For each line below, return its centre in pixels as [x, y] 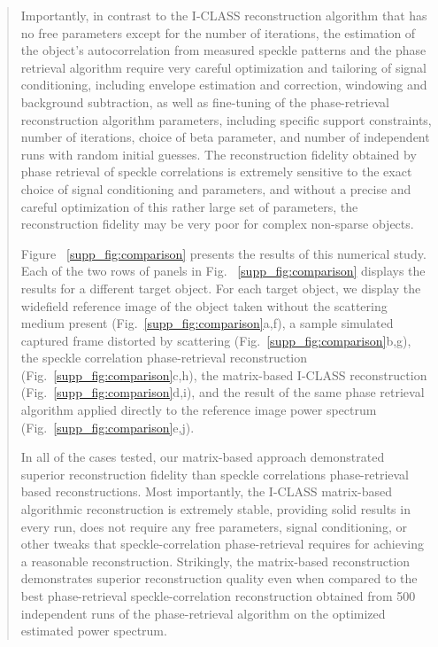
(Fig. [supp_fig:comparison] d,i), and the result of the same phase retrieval [223, 392]
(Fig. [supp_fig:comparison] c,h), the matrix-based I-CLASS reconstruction [224, 374]
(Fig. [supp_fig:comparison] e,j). [108, 427]
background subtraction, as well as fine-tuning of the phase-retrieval [205, 101]
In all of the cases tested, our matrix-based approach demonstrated [203, 457]
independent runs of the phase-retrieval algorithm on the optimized [203, 613]
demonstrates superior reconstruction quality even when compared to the [219, 578]
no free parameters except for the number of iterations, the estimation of [218, 32]
